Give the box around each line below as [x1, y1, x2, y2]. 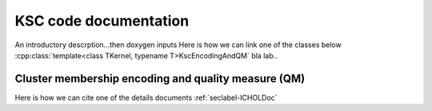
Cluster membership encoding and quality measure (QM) [14, 72, 306, 85]
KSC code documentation [14, 12, 190, 30]
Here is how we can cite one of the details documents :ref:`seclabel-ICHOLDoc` [14, 93, 278, 102]
